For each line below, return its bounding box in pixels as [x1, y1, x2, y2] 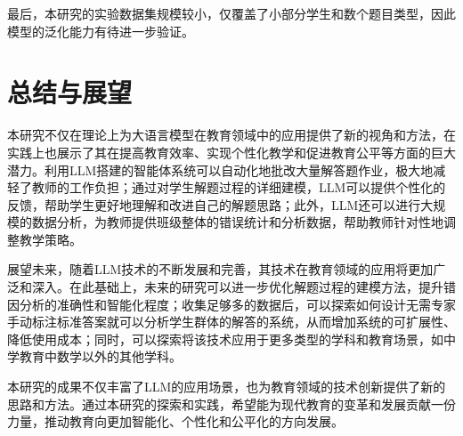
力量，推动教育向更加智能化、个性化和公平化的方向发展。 [7, 412, 344, 431]
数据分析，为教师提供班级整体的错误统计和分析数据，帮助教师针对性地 [31, 213, 443, 231]
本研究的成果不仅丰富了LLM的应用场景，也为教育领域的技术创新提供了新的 [7, 377, 446, 396]
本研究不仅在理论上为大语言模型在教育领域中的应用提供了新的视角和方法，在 [7, 125, 456, 144]
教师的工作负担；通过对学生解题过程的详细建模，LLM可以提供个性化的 [31, 178, 446, 197]
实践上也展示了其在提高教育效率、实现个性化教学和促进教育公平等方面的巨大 [7, 142, 456, 161]
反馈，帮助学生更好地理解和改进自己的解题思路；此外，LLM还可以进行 [7, 195, 421, 214]
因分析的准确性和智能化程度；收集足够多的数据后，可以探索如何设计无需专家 [7, 295, 456, 313]
